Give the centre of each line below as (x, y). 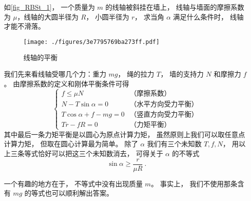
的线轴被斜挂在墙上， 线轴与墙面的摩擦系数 (175, 7)
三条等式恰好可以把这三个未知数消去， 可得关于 (87, 153)
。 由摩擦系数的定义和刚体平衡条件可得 (67, 83)
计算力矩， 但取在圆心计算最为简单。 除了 (71, 144)
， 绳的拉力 (136, 74)
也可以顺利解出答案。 (79, 193)
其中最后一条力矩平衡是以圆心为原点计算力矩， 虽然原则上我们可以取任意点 (125, 134)
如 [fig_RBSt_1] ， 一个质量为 (49, 7)
